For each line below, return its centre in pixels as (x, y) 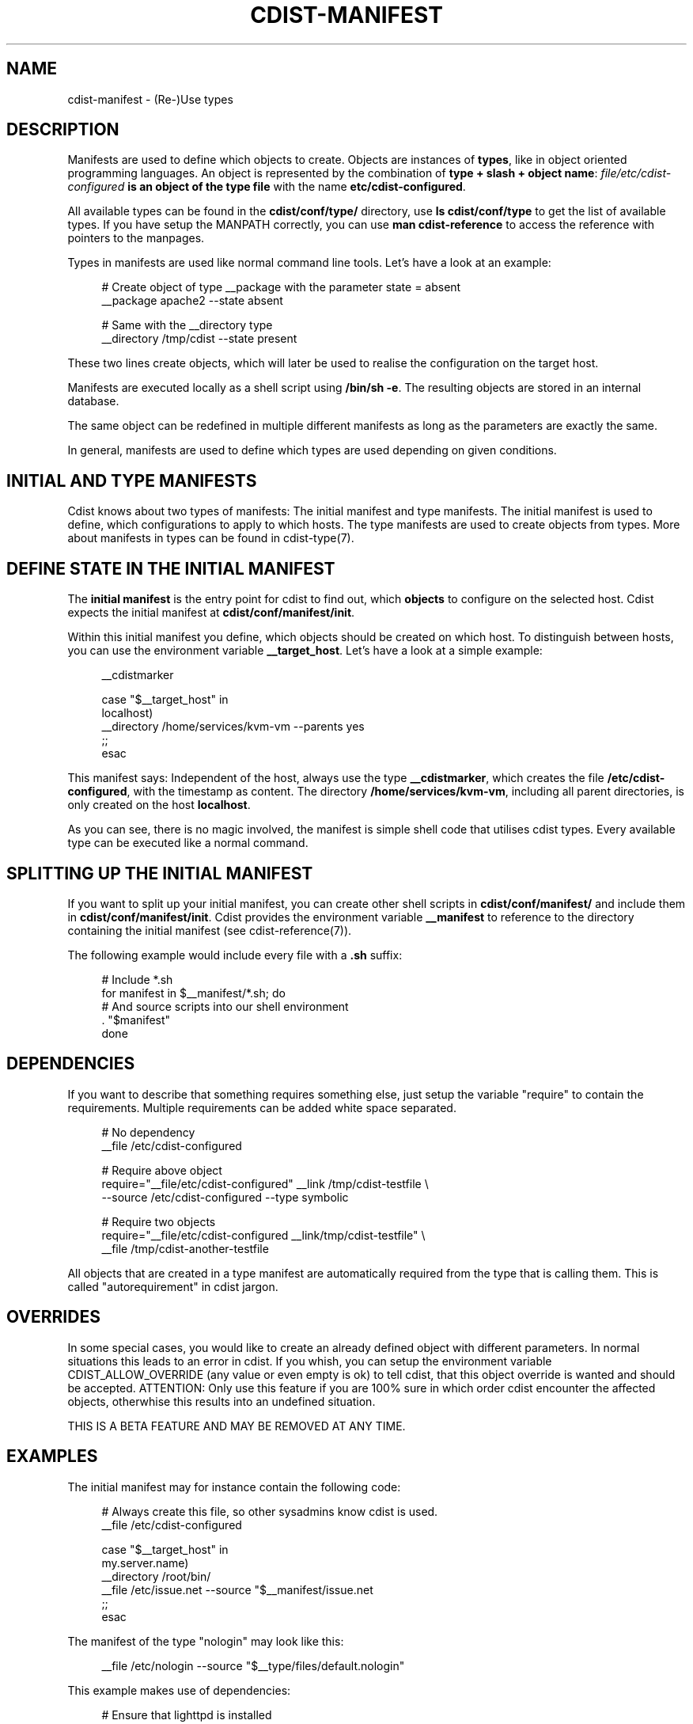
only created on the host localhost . (159, 805)
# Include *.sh (137, 979)
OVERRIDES (53, 1317)
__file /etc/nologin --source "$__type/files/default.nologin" (253, 1665)
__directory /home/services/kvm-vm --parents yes (233, 727)
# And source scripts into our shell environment (225, 1006)
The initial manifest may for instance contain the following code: (234, 1487)
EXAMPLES (52, 1456)
